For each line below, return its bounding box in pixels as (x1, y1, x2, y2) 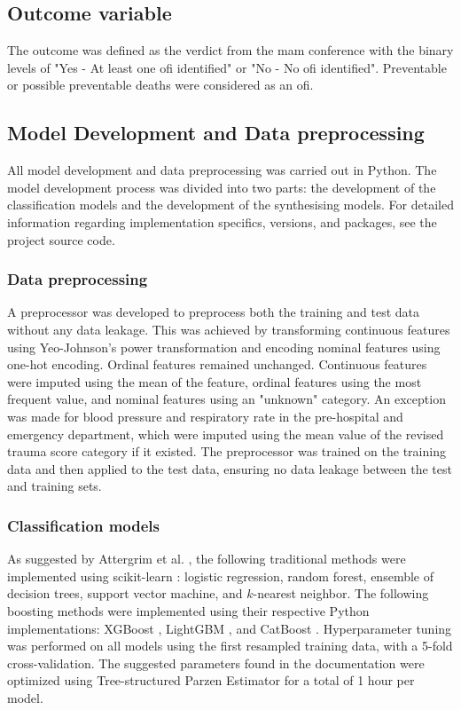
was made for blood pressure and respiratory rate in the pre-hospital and (7, 406, 403, 425)
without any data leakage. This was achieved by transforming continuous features (7, 319, 450, 338)
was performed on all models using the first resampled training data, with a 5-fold (7, 636, 453, 655)
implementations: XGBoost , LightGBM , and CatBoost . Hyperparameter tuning (7, 619, 452, 637)
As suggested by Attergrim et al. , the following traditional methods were (7, 549, 406, 568)
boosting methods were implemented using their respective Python (7, 601, 370, 619)
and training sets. (7, 477, 102, 495)
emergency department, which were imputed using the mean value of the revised (7, 424, 444, 443)
